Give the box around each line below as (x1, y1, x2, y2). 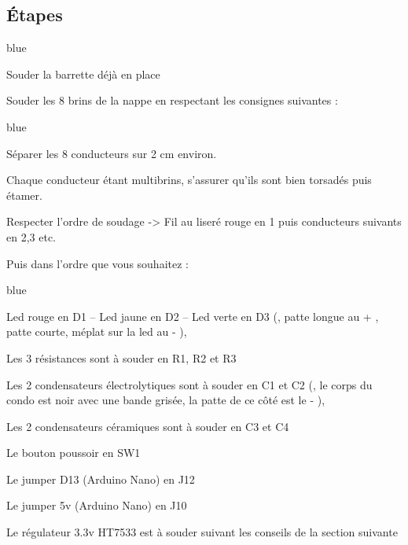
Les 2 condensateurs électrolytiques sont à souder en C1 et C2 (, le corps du (6, 376, 373, 392)
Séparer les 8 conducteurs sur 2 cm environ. (6, 145, 217, 161)
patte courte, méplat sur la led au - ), (6, 323, 187, 340)
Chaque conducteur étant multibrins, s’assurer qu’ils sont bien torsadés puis (6, 171, 372, 188)
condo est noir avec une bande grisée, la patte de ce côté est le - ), (6, 392, 325, 408)
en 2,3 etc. (6, 228, 56, 245)
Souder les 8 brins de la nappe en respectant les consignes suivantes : (6, 92, 338, 109)
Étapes (6, 2, 63, 27)
